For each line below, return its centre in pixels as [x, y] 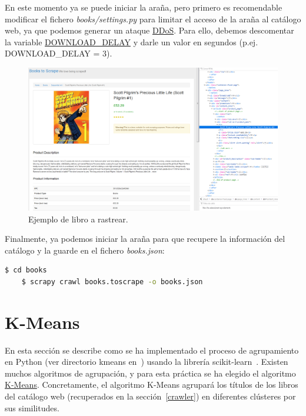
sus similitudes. [32, 407]
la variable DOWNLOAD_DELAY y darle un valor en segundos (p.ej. [132, 41]
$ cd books [26, 270]
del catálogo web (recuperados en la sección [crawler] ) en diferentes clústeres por [150, 396]
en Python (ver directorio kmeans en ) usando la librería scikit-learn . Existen [147, 362]
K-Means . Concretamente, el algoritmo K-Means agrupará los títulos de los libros [152, 385]
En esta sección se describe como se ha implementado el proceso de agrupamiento [152, 350]
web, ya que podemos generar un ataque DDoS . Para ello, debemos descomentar [149, 30]
